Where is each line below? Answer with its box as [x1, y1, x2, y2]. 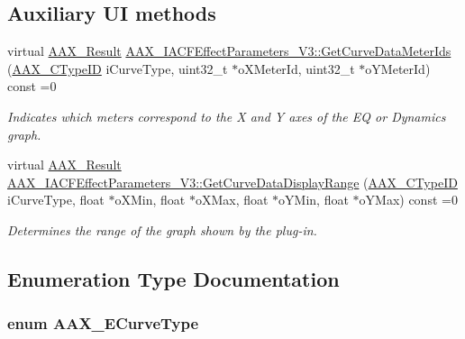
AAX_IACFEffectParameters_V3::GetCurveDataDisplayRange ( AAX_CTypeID [7, 172, 458, 191]
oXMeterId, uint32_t [238, 59, 355, 78]
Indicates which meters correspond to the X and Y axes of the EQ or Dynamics [7, 106, 446, 125]
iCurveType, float [7, 190, 105, 209]
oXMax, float [195, 190, 269, 209]
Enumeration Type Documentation [7, 264, 340, 292]
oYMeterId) [365, 59, 431, 78]
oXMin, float [114, 190, 186, 209]
